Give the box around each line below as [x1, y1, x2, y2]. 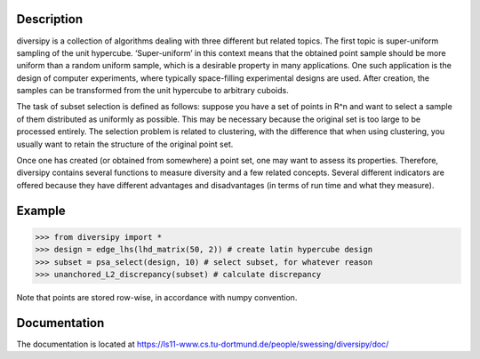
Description [16, 12, 84, 27]
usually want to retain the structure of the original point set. [16, 139, 234, 149]
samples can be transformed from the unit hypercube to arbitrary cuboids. [16, 85, 289, 96]
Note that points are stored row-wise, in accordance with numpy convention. [16, 291, 298, 302]
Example [16, 203, 66, 218]
